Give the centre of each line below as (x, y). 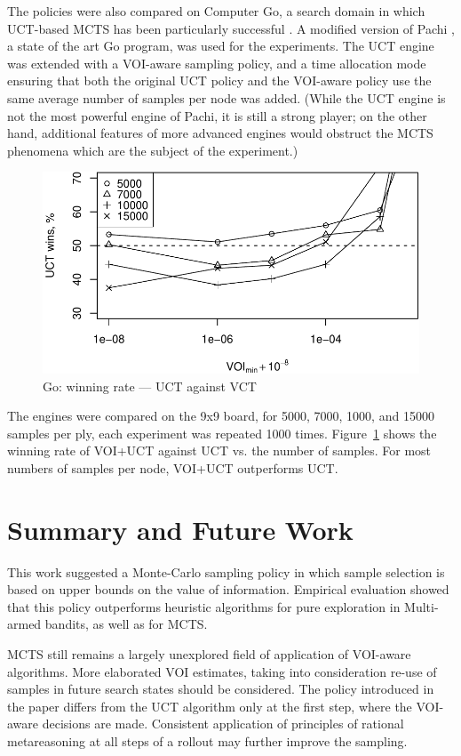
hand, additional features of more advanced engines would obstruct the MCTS (220, 133)
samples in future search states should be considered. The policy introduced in (221, 689)
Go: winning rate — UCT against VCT (150, 386)
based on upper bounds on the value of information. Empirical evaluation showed (228, 589)
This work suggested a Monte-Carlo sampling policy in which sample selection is (226, 571)
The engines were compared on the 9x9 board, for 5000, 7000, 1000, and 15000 (221, 416)
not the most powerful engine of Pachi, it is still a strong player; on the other (217, 115)
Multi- (421, 606)
